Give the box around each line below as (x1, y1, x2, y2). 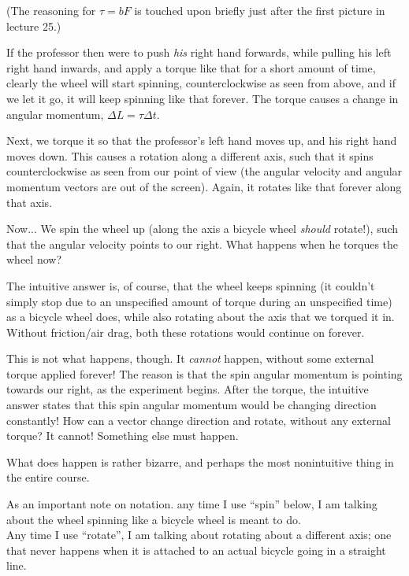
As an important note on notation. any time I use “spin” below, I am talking (6, 496, 377, 512)
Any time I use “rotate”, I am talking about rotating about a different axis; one (6, 526, 392, 543)
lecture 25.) (6, 17, 61, 34)
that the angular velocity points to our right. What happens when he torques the (6, 235, 399, 252)
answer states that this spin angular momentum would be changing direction (6, 397, 377, 413)
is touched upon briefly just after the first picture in (134, 2, 385, 18)
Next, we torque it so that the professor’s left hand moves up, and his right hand (6, 132, 397, 149)
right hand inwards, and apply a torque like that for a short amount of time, (6, 59, 376, 76)
